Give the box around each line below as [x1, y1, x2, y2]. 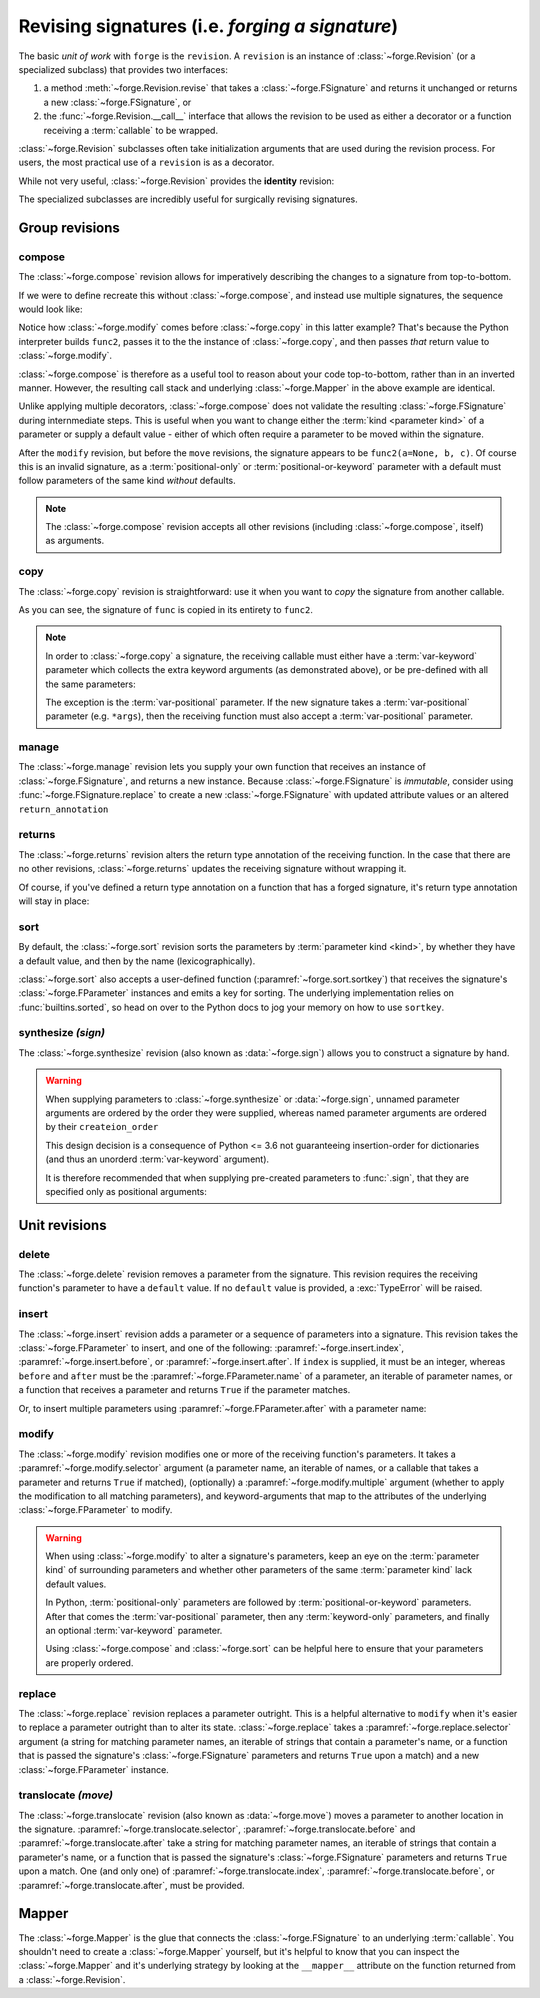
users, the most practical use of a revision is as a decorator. [18, 156, 275, 169]
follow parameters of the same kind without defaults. [18, 475, 237, 487]
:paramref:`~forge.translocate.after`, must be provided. [18, 1879, 245, 1891]
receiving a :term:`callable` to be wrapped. [43, 124, 219, 136]
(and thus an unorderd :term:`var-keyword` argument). [45, 1153, 270, 1165]
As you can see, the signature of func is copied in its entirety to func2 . [18, 604, 314, 615]
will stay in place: [18, 895, 90, 907]
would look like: [18, 303, 83, 315]
